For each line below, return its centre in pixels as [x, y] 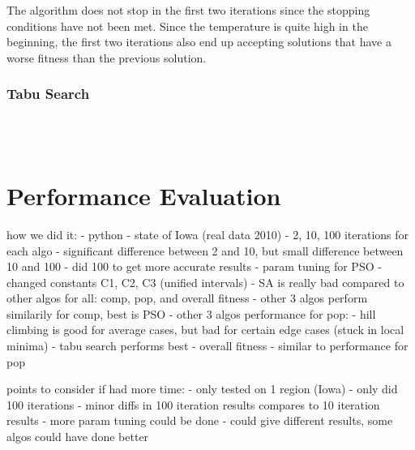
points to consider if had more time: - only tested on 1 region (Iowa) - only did [202, 389]
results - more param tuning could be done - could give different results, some [200, 420]
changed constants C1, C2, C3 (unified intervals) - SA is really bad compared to [205, 282]
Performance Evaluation [144, 195]
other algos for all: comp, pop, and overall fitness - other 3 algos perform [187, 298]
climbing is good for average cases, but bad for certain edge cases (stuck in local [205, 330]
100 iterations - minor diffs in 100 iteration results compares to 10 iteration [193, 404]
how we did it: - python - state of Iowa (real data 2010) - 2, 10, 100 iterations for [208, 234]
